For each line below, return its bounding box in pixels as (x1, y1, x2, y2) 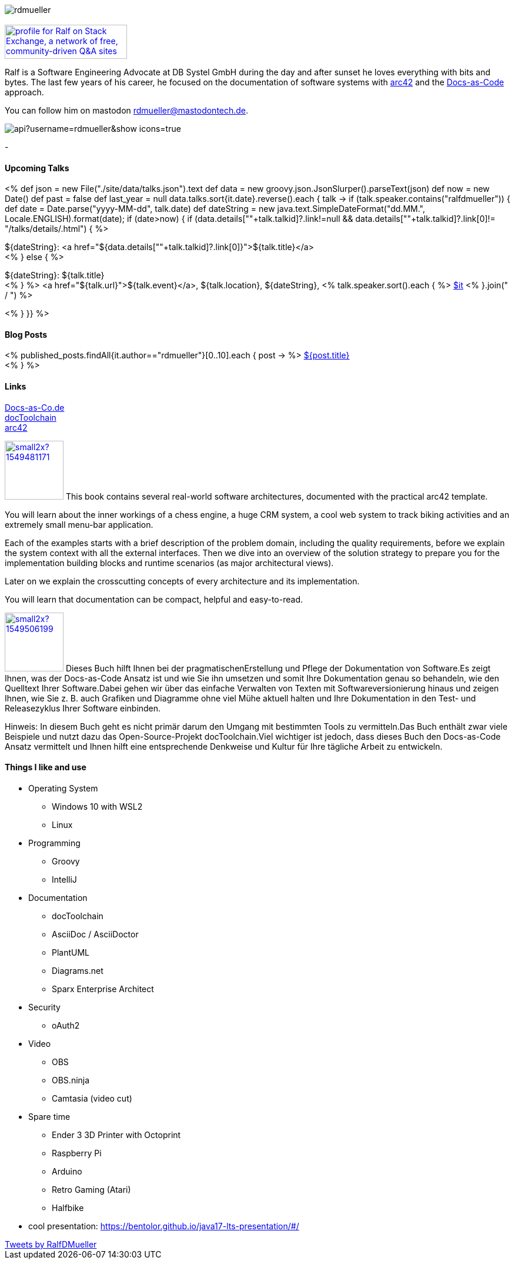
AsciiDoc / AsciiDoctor (52, 929, 139, 939)
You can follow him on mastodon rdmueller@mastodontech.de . (5, 105, 249, 115)
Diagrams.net (52, 965, 103, 976)
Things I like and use (5, 762, 86, 773)
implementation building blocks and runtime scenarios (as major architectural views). (5, 557, 334, 568)
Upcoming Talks (5, 162, 69, 173)
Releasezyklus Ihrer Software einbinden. (5, 703, 161, 713)
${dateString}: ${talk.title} (5, 270, 105, 281)
